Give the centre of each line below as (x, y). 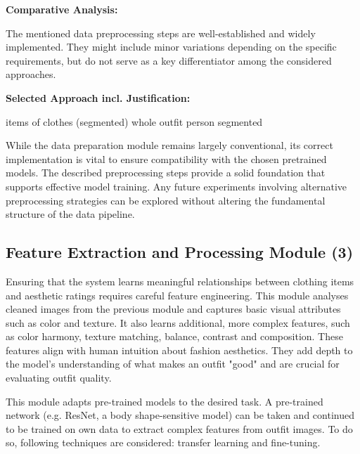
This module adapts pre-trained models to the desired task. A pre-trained (165, 401)
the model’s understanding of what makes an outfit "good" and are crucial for (173, 364)
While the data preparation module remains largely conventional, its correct (169, 145)
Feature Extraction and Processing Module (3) (180, 252)
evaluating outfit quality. (59, 378)
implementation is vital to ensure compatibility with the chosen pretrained (166, 158)
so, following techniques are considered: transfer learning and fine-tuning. (163, 442)
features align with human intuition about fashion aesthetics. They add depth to (179, 350)
